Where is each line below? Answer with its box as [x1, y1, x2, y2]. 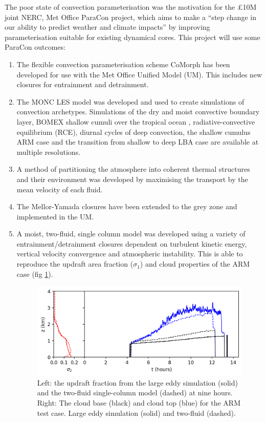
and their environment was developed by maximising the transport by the [16, 173, 248, 184]
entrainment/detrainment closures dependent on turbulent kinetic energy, [16, 238, 247, 249]
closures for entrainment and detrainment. [16, 79, 149, 90]
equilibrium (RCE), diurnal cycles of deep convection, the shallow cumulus [16, 126, 251, 137]
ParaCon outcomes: [5, 42, 65, 52]
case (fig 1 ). [16, 268, 53, 279]
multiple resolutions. [16, 146, 81, 157]
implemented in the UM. [16, 211, 94, 222]
